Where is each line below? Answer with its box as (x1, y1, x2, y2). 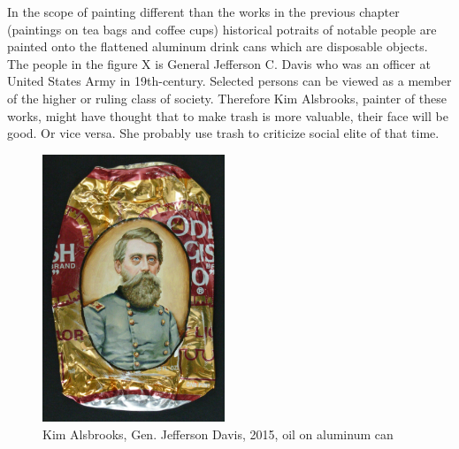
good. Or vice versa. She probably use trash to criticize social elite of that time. (7, 124, 440, 142)
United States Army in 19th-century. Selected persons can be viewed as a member (7, 72, 452, 90)
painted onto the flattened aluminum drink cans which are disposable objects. (7, 37, 428, 56)
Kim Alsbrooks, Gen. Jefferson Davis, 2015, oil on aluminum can (42, 424, 394, 443)
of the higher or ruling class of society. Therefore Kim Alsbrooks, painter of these (7, 88, 447, 107)
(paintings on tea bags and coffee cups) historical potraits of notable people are (7, 19, 437, 38)
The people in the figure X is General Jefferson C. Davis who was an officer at (7, 54, 431, 72)
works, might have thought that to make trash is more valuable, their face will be (7, 106, 448, 125)
